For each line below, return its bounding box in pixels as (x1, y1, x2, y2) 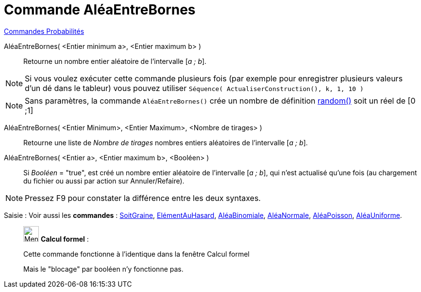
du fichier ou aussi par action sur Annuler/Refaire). (23, 176, 185, 185)
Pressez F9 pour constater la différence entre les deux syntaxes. (25, 193, 261, 203)
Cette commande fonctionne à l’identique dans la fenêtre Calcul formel (23, 249, 250, 258)
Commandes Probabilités (4, 27, 84, 35)
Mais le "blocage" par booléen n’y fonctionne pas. (23, 264, 184, 273)
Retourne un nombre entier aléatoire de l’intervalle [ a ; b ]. (23, 57, 207, 65)
